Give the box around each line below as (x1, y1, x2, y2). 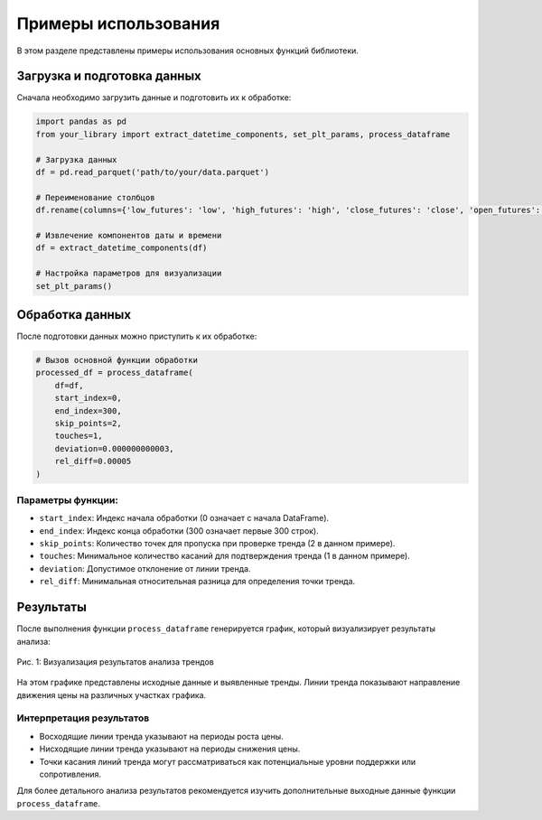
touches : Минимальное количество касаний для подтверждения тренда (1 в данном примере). (39, 551, 410, 562)
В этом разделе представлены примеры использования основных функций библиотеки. (16, 45, 359, 56)
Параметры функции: (16, 493, 119, 506)
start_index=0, (54, 393, 122, 404)
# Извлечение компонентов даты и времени (35, 230, 222, 240)
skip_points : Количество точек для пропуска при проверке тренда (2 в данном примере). (39, 538, 396, 549)
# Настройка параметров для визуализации (35, 268, 222, 279)
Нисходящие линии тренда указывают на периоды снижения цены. (39, 743, 301, 754)
